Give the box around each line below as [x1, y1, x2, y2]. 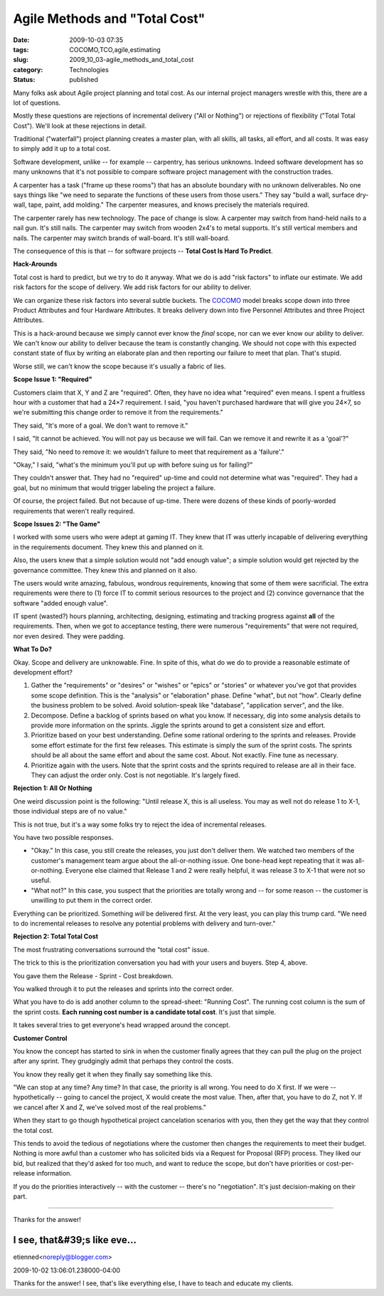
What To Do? [13, 645, 53, 653]
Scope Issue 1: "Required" [13, 375, 92, 384]
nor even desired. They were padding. [13, 631, 125, 641]
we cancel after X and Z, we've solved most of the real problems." [13, 1103, 206, 1111]
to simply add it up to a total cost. [13, 145, 111, 153]
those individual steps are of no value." [13, 807, 127, 816]
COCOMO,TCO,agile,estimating [69, 45, 161, 53]
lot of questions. [13, 98, 61, 107]
